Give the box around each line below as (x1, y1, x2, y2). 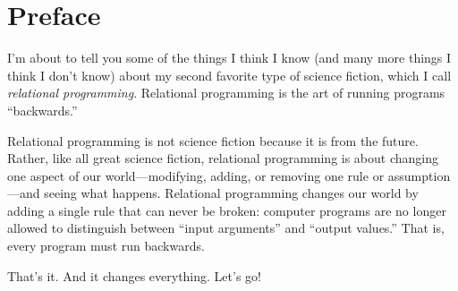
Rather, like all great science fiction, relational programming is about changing (7, 149, 439, 167)
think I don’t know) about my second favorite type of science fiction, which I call (7, 65, 452, 84)
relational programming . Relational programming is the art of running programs (7, 83, 445, 102)
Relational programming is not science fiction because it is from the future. (7, 131, 419, 150)
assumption (387, 166, 451, 184)
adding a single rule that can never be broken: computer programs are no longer (7, 201, 446, 219)
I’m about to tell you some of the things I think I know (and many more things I (7, 48, 452, 67)
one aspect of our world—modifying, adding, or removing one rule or (7, 166, 385, 184)
